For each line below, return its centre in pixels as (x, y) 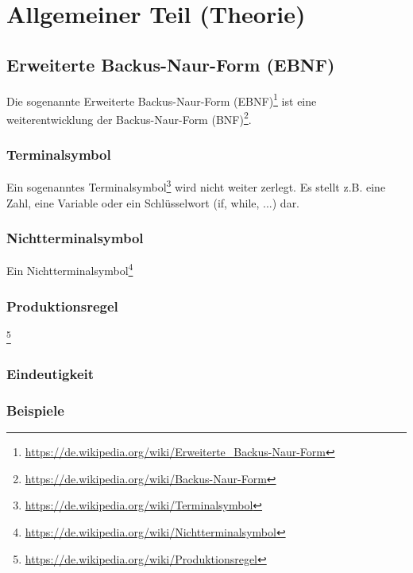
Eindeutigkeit (50, 374)
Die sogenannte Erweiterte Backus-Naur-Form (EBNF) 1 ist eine (162, 99)
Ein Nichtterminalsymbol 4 (70, 269)
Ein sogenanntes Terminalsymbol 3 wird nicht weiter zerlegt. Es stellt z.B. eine (196, 186)
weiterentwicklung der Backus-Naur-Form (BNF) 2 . (129, 118)
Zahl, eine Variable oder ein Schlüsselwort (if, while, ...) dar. (153, 202)
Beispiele (35, 410)
